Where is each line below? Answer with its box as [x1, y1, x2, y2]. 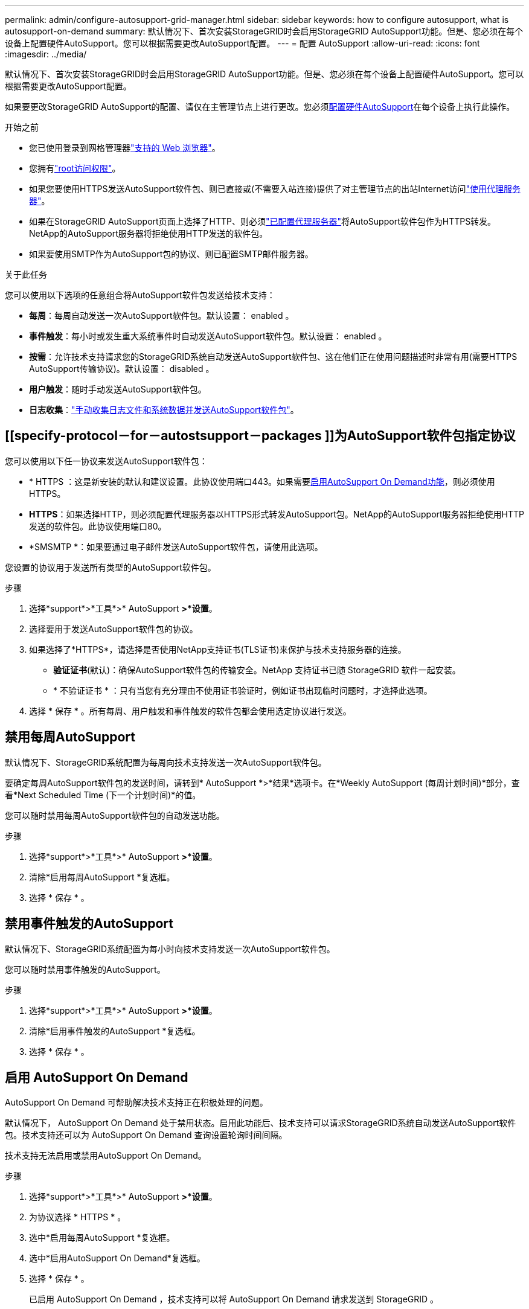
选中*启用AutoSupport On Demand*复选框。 [29, 1253, 205, 1264]
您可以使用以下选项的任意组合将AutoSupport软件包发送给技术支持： [5, 290, 275, 300]
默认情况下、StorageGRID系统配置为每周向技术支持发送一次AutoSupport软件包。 [5, 757, 327, 767]
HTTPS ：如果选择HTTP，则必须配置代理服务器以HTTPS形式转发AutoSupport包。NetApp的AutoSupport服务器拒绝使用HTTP [29, 508, 525, 519]
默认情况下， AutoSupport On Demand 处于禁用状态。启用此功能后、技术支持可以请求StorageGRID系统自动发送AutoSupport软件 [5, 1118, 516, 1128]
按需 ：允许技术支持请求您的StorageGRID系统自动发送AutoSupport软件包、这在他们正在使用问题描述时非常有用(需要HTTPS [29, 351, 518, 362]
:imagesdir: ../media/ [5, 49, 87, 59]
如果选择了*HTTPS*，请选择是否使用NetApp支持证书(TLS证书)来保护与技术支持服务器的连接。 [29, 644, 406, 654]
